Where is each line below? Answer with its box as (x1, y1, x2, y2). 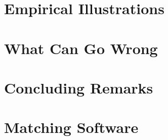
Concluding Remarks (4, 77, 153, 98)
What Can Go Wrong (4, 37, 158, 58)
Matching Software (4, 117, 139, 137)
